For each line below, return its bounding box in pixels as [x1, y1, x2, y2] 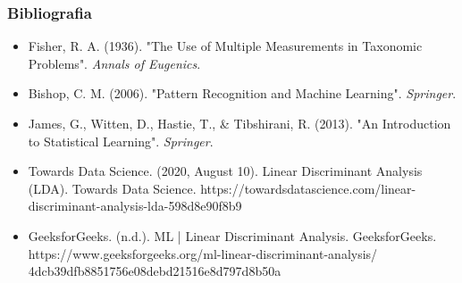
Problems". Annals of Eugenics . [28, 54, 201, 72]
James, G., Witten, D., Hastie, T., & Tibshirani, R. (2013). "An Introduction [28, 114, 451, 132]
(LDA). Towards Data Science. [28, 179, 197, 197]
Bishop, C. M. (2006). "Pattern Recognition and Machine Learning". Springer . [28, 84, 457, 103]
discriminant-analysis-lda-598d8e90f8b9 [28, 196, 242, 215]
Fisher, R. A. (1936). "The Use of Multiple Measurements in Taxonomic [28, 37, 423, 55]
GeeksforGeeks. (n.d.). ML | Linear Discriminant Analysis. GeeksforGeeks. [28, 226, 437, 245]
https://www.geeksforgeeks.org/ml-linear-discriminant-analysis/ [28, 244, 378, 262]
